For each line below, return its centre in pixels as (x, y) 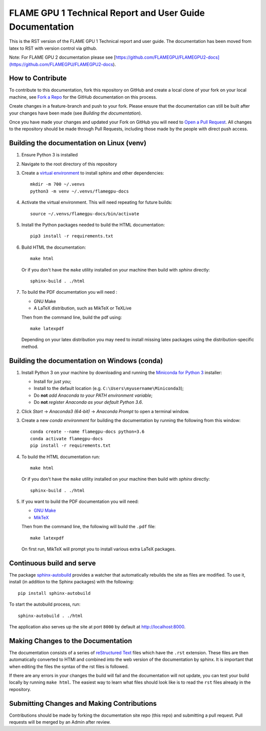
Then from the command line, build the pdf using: (72, 317)
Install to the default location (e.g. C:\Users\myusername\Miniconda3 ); (109, 388)
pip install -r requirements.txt (70, 446)
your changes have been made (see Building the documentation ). (76, 113)
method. (30, 346)
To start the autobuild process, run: (45, 604)
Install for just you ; (52, 382)
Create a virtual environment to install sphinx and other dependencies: (93, 173)
